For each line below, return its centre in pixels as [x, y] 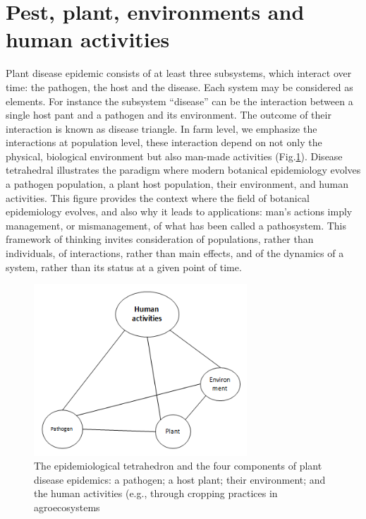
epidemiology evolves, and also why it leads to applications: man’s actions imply [179, 211]
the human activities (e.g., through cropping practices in [156, 493]
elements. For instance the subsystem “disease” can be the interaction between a [179, 101]
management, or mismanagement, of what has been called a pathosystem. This [176, 225]
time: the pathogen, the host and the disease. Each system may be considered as [179, 86]
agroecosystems [67, 507]
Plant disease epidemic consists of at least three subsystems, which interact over [179, 73]
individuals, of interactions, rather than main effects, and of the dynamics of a [175, 253]
